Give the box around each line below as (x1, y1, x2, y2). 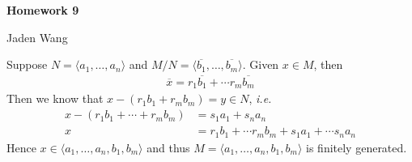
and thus (147, 139, 190, 156)
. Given (242, 56, 279, 73)
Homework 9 (6, 2, 79, 18)
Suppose (6, 56, 48, 73)
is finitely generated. (306, 139, 407, 156)
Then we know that (6, 90, 104, 107)
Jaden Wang (6, 28, 68, 45)
